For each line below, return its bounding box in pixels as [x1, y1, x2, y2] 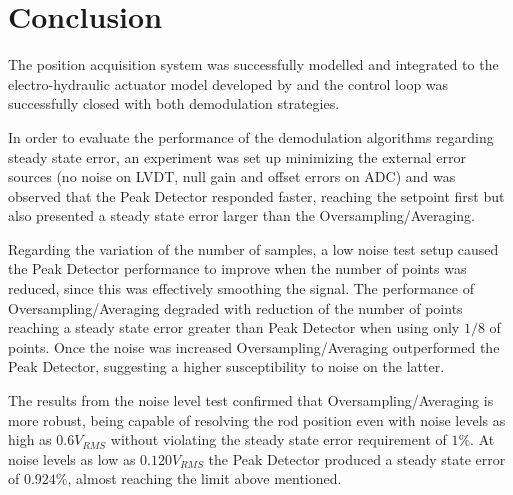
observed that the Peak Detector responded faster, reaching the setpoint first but [8, 185, 505, 206]
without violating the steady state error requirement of [110, 429, 447, 450]
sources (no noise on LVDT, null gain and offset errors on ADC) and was [8, 166, 456, 187]
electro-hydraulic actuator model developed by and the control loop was [8, 73, 449, 94]
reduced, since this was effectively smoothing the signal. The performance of [8, 278, 474, 299]
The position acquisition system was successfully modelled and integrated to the [8, 54, 499, 75]
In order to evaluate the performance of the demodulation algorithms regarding [8, 126, 494, 147]
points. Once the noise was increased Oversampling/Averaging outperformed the [8, 336, 500, 357]
